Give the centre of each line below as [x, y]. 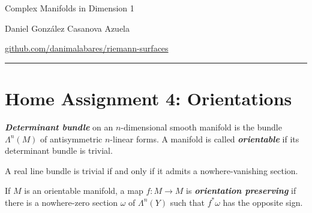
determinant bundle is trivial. [59, 150]
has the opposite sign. [263, 202]
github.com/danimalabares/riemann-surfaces [87, 48]
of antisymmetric [71, 139]
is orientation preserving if [241, 191]
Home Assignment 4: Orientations [148, 98]
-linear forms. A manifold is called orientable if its [205, 139]
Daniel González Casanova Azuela [67, 28]
